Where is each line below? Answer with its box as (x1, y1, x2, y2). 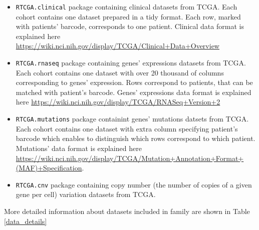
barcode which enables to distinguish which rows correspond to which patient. (16, 133, 255, 143)
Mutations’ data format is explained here (16, 142, 142, 153)
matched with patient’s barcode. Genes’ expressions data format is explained (16, 86, 251, 97)
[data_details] (4, 215, 47, 226)
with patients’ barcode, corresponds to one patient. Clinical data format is (16, 21, 244, 31)
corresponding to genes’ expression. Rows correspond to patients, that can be (16, 77, 253, 87)
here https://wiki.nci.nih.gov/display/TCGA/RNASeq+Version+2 (16, 96, 220, 107)
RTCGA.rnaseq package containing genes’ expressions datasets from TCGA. (16, 57, 246, 68)
